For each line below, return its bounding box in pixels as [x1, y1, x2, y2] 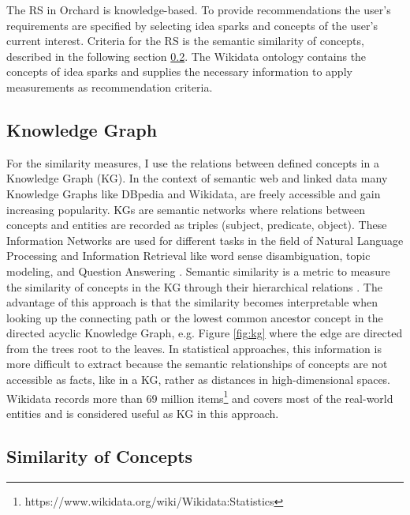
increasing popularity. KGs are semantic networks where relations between [6, 201, 365, 217]
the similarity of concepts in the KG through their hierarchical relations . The [6, 278, 382, 295]
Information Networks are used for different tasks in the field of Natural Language [6, 231, 404, 248]
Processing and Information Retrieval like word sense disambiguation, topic [6, 247, 371, 264]
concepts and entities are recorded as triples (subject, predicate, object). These [6, 216, 387, 233]
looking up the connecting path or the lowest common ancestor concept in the [6, 309, 383, 325]
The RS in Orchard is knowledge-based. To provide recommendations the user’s [6, 2, 391, 17]
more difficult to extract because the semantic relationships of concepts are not [6, 355, 388, 372]
